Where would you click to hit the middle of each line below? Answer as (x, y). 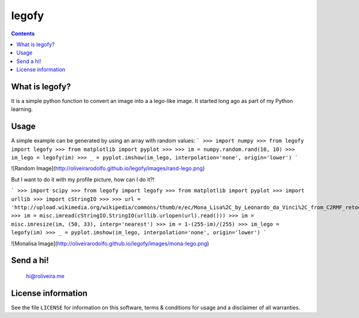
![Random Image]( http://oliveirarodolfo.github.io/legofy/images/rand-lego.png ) (108, 168)
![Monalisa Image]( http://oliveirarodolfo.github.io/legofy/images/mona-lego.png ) (110, 243)
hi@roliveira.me (45, 276)
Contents (23, 34)
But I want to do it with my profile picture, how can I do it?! (83, 179)
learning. (22, 109)
